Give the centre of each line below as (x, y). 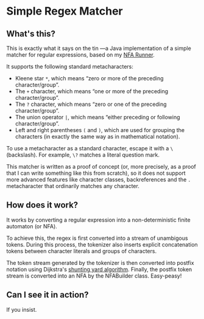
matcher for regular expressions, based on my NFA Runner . (81, 55)
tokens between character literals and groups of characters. (82, 251)
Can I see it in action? (48, 295)
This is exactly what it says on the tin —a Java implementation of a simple (99, 48)
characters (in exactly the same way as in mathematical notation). (97, 136)
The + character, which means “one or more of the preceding (92, 91)
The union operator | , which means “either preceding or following (98, 117)
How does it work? (42, 205)
